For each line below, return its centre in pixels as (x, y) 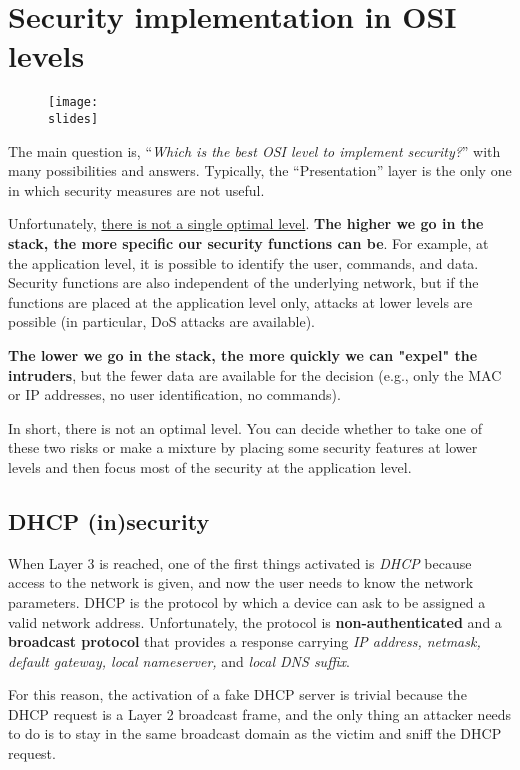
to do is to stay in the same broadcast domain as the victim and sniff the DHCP (255, 733)
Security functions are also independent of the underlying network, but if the (243, 282)
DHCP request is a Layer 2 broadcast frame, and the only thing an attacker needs (260, 713)
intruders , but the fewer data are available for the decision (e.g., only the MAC (255, 374)
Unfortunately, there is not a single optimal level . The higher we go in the (246, 223)
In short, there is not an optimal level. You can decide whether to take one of (245, 427)
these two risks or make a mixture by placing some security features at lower (243, 447)
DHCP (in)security (109, 520)
